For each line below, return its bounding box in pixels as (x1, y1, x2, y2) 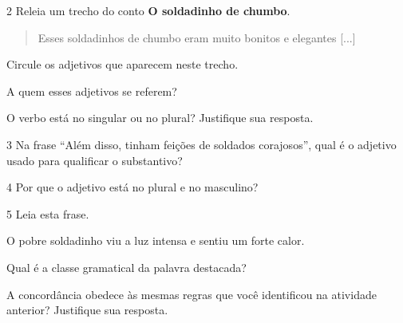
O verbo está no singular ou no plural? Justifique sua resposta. (6, 109, 314, 126)
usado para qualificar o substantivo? (6, 152, 183, 168)
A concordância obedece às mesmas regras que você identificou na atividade (6, 286, 377, 302)
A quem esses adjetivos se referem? (6, 82, 177, 99)
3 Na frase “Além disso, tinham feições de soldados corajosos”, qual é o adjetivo (6, 136, 397, 152)
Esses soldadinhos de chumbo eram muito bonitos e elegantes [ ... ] (38, 29, 356, 45)
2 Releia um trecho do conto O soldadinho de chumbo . (6, 2, 290, 18)
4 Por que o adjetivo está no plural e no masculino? (6, 179, 259, 195)
